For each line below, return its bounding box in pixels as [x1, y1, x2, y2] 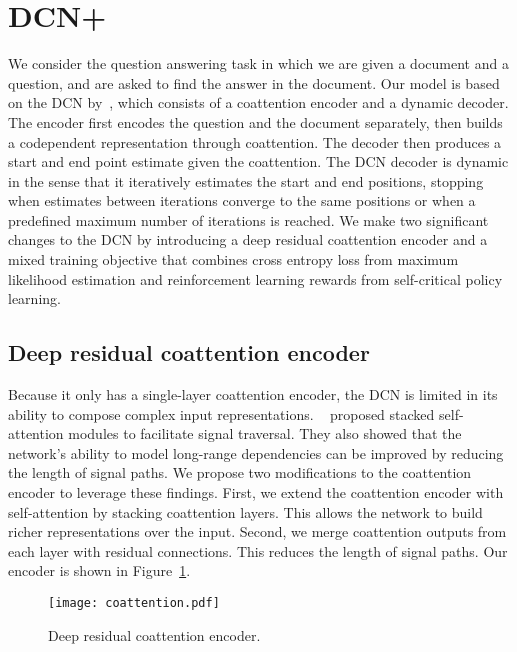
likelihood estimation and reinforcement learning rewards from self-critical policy [8, 268, 503, 289]
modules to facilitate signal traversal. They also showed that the [68, 423, 462, 444]
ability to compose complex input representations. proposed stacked [8, 403, 435, 424]
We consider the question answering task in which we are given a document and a [8, 53, 509, 74]
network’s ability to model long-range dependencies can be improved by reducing [8, 442, 504, 463]
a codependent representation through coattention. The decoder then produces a [8, 131, 502, 152]
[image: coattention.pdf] [48, 595, 220, 610]
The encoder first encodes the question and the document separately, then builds [8, 111, 503, 132]
